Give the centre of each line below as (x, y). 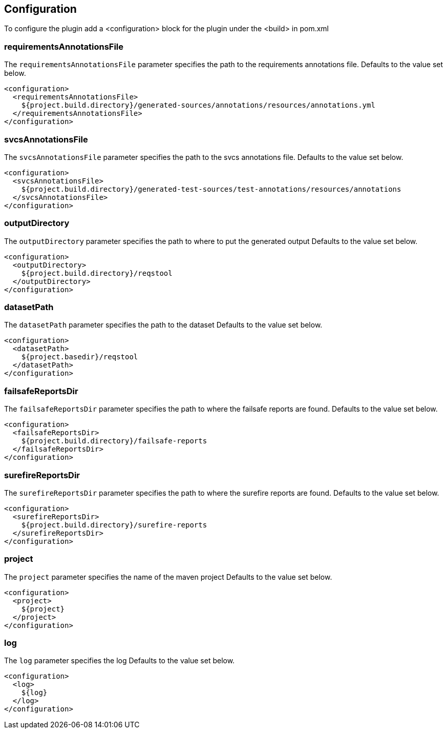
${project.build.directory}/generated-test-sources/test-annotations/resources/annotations (211, 189)
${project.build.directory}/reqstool (97, 273)
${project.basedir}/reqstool (80, 357)
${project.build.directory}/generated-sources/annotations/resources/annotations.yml (198, 105)
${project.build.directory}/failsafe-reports (114, 441)
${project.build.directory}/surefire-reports (114, 525)
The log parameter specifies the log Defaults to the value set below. (120, 661)
